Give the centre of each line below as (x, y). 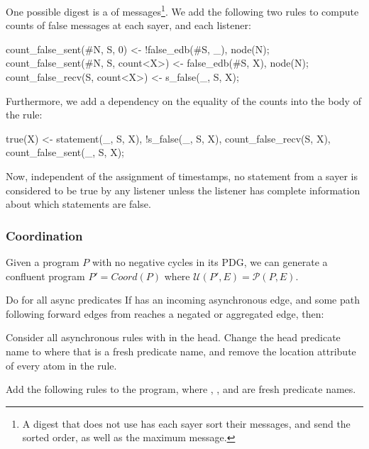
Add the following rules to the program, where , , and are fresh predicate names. (181, 389)
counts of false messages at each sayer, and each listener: (128, 25)
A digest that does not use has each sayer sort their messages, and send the (186, 423)
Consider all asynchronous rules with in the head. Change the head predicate (173, 337)
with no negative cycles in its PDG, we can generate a (210, 262)
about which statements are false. (78, 204)
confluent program (45, 276)
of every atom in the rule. (61, 365)
